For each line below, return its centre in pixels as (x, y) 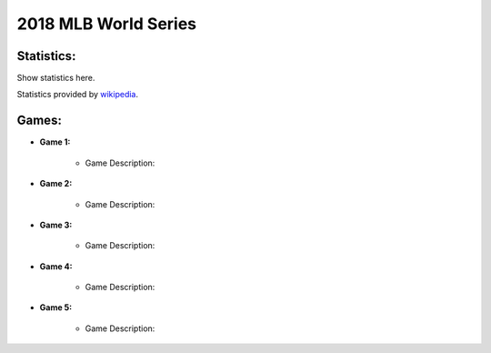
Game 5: (56, 308)
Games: (40, 121)
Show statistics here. (56, 78)
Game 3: (56, 225)
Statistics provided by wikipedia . (78, 95)
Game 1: (55, 142)
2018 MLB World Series (107, 24)
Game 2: (56, 184)
